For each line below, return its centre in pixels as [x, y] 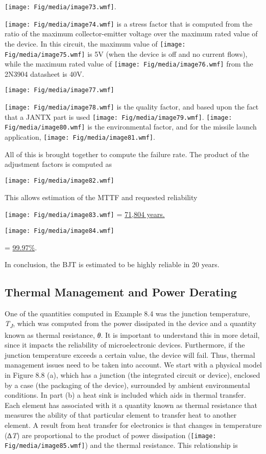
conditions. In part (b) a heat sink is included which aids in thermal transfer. [125, 395]
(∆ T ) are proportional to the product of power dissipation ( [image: [111, 435]
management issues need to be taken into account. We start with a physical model [133, 365]
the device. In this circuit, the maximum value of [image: [95, 43]
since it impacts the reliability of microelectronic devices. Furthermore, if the [125, 345]
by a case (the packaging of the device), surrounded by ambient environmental [127, 385]
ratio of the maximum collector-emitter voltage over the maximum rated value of [131, 34]
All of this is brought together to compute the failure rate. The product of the [127, 154]
